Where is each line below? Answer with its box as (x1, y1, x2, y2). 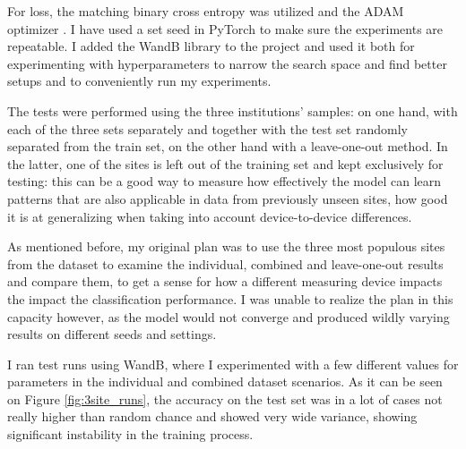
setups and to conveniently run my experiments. (7, 72, 272, 90)
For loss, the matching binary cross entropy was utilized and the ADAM (7, 2, 404, 20)
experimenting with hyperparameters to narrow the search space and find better (7, 54, 447, 72)
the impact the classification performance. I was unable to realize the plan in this (7, 289, 453, 308)
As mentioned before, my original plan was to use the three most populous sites (7, 237, 445, 256)
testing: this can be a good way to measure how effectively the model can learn (7, 172, 442, 191)
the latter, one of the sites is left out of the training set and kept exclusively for (7, 154, 444, 173)
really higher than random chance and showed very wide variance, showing (7, 407, 418, 426)
